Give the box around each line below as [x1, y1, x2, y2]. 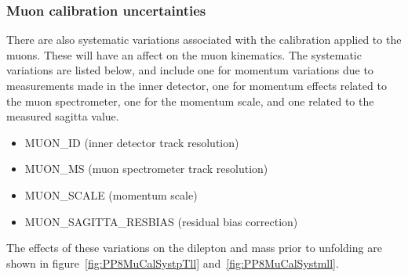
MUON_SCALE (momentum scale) [24, 186, 198, 203]
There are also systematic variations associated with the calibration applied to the [6, 31, 402, 48]
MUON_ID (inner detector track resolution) [24, 134, 239, 150]
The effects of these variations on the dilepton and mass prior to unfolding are [6, 239, 382, 256]
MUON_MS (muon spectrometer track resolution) [24, 160, 268, 177]
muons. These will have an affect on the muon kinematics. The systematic [6, 46, 362, 63]
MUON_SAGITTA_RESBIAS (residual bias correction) [24, 213, 298, 229]
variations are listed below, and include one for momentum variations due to [6, 62, 373, 78]
